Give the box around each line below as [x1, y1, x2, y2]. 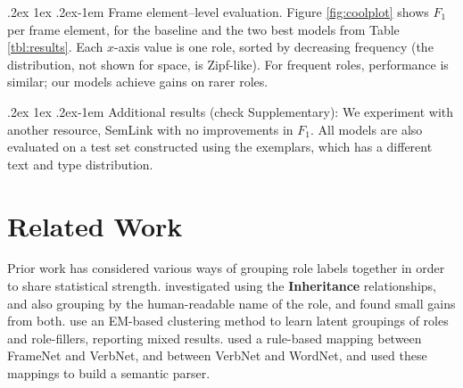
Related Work [7, 207, 183, 244]
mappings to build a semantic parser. [7, 364, 211, 383]
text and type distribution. [7, 154, 153, 173]
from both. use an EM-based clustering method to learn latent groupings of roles [7, 311, 449, 330]
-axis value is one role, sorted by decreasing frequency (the [114, 37, 434, 56]
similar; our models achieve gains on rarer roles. [7, 72, 269, 91]
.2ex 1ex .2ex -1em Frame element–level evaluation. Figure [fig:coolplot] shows [7, 3, 429, 21]
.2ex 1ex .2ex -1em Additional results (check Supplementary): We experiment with [7, 102, 454, 120]
